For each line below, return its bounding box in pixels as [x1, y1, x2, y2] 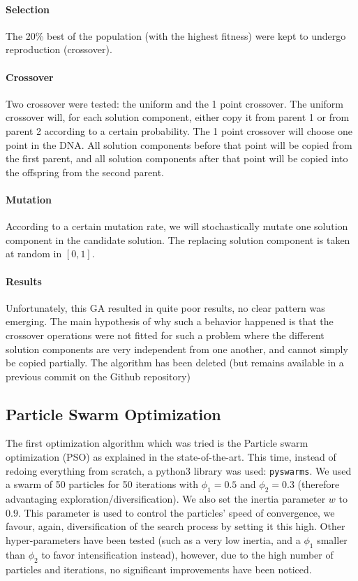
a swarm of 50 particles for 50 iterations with [6, 477, 199, 492]
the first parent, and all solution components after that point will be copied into [6, 151, 348, 166]
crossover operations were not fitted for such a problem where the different [6, 327, 325, 342]
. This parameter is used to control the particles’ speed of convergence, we [17, 505, 335, 519]
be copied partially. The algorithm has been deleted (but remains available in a [6, 355, 344, 370]
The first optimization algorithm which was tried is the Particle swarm [6, 436, 308, 450]
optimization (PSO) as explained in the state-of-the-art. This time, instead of [6, 450, 336, 464]
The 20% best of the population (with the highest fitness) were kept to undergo [6, 28, 346, 43]
